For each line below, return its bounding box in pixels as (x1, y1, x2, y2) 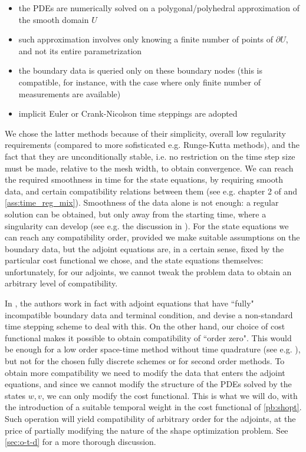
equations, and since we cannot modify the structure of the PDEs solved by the (5, 378, 292, 390)
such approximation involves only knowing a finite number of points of (18, 33, 274, 45)
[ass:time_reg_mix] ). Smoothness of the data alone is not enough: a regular (5, 196, 279, 209)
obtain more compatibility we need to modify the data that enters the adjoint (5, 366, 285, 378)
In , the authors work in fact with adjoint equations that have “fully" (5, 297, 254, 309)
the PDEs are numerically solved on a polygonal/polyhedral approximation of (18, 2, 300, 14)
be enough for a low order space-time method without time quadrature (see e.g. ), (5, 343, 301, 355)
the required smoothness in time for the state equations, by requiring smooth (5, 173, 283, 186)
